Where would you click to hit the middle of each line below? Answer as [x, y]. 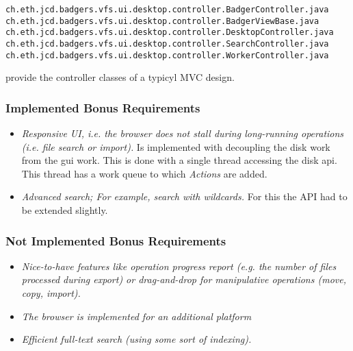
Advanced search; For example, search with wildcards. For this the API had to [184, 196]
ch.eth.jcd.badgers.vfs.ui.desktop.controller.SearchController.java [167, 44]
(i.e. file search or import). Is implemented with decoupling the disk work [176, 146]
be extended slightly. [65, 210]
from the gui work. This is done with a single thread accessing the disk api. [179, 160]
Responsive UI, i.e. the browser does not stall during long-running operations [183, 133]
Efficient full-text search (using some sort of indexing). [136, 339]
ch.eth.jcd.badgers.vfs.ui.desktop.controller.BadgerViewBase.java [162, 21]
